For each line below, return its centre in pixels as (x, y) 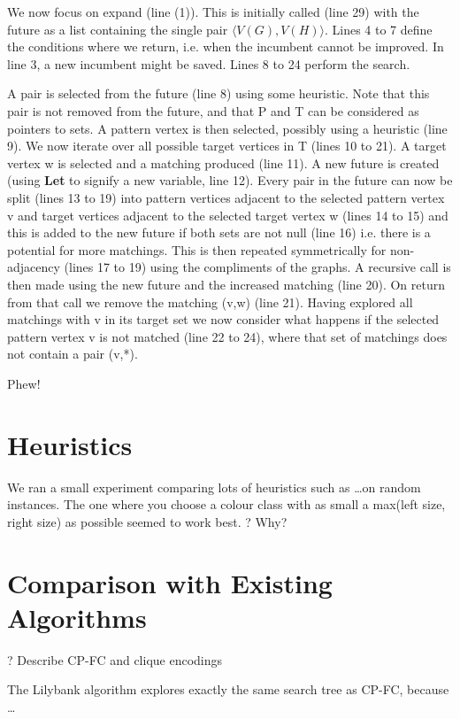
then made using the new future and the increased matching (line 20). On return (226, 284)
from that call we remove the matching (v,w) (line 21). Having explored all (210, 302)
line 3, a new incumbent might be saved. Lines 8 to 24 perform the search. (209, 63)
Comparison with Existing (170, 582)
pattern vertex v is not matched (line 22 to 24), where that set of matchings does (227, 336)
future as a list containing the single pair (118, 29)
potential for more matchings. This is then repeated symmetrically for (197, 249)
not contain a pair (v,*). (73, 354)
